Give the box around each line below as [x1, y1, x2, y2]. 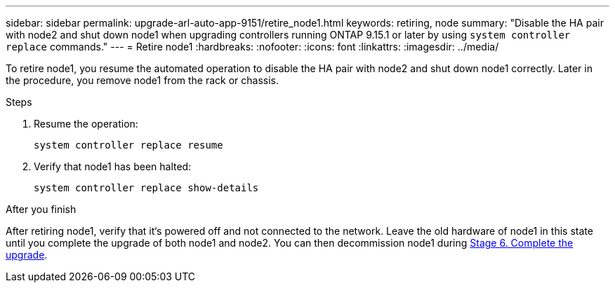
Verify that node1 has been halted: [34, 160, 192, 172]
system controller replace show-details [34, 182, 259, 193]
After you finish [6, 203, 77, 215]
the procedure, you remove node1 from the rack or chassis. [6, 74, 279, 86]
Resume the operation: [34, 118, 138, 130]
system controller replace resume [34, 139, 223, 151]
